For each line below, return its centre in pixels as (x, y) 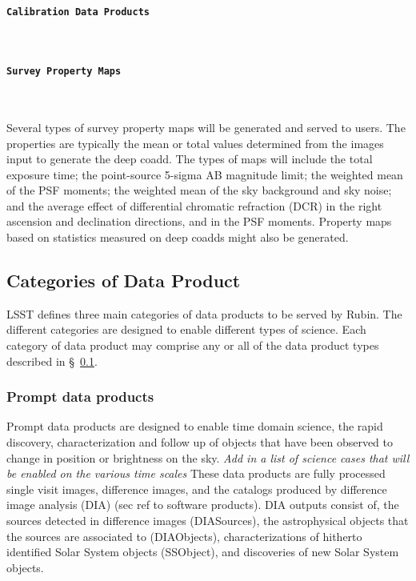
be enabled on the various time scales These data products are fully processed (196, 473)
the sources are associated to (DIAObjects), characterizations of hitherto (184, 536)
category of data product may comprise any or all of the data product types (193, 345)
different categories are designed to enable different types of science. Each (186, 329)
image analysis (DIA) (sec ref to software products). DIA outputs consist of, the (203, 505)
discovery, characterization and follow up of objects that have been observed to (200, 442)
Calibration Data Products (78, 12)
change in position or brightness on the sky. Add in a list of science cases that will (208, 457)
